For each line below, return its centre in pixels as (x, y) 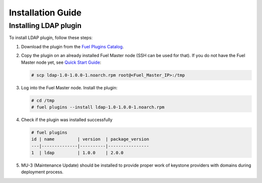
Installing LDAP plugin (45, 26)
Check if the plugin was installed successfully (67, 120)
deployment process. (42, 172)
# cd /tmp (43, 100)
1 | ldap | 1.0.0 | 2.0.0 (77, 153)
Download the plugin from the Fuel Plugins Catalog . (73, 46)
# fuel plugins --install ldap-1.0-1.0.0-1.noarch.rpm (98, 107)
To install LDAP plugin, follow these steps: (51, 38)
